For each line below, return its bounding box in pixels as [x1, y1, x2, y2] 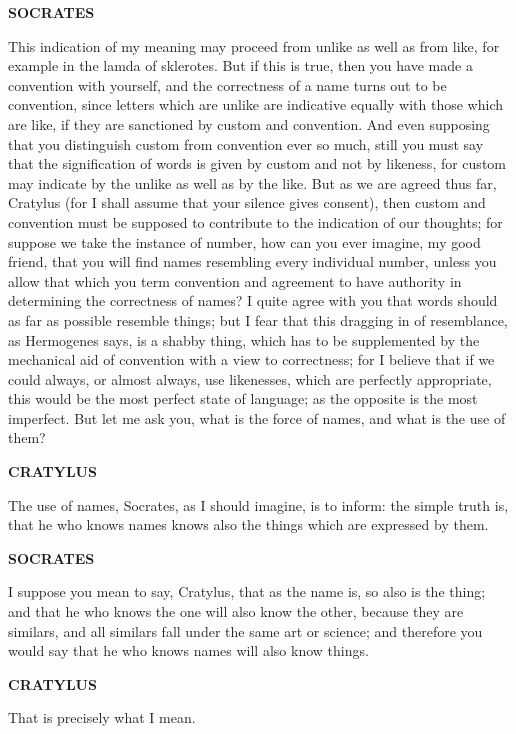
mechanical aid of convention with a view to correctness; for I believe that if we [8, 349, 495, 370]
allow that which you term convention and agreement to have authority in [8, 270, 462, 291]
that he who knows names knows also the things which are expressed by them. [8, 514, 489, 535]
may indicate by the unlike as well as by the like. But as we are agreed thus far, [8, 172, 497, 193]
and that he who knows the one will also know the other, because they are [8, 601, 464, 622]
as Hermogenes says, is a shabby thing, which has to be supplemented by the [8, 329, 480, 350]
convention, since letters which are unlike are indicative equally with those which [8, 94, 503, 115]
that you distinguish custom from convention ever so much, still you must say [8, 133, 484, 154]
